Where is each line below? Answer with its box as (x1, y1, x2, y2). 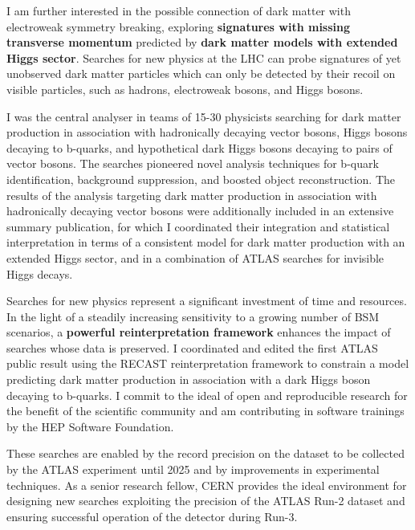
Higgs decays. (6, 265, 73, 282)
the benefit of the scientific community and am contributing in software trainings (6, 402, 405, 419)
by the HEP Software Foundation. (6, 418, 174, 434)
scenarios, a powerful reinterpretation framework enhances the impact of (6, 324, 391, 340)
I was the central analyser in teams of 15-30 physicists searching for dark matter (6, 108, 401, 124)
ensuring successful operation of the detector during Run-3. (6, 508, 298, 524)
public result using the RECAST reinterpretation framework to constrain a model (6, 355, 409, 372)
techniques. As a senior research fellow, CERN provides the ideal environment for (6, 476, 407, 493)
